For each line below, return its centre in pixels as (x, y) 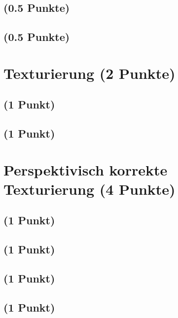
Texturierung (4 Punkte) (89, 189)
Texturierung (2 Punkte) (89, 73)
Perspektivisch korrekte (86, 169)
